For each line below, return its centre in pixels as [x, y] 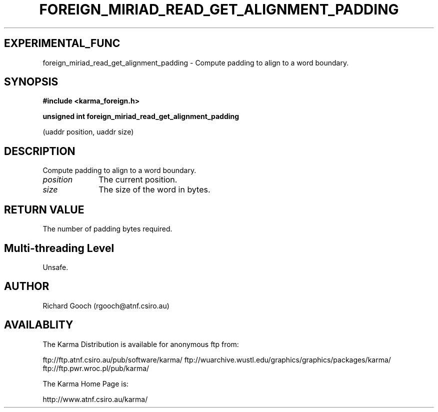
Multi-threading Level [59, 248]
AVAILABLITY [39, 325]
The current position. [138, 180]
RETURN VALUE [44, 209]
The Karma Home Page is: [86, 383]
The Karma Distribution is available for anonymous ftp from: [141, 344]
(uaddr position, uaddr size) [88, 132]
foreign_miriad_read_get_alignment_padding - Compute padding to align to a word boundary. [196, 62]
